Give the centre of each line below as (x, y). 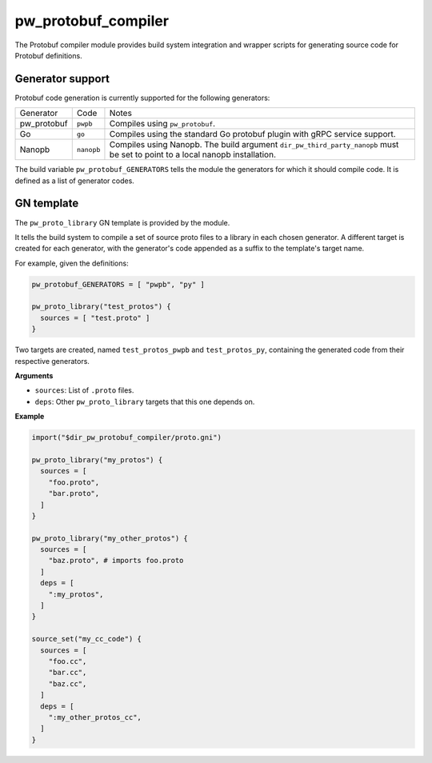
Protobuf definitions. (49, 55)
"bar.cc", (68, 673)
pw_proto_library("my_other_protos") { (110, 538)
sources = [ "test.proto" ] (95, 318)
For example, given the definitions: (72, 263)
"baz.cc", (68, 683)
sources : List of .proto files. (84, 390)
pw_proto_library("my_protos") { (97, 459)
